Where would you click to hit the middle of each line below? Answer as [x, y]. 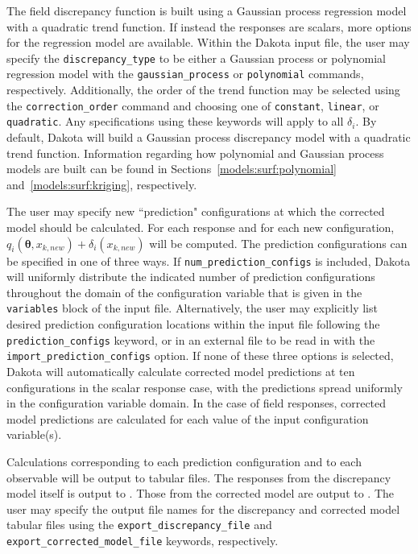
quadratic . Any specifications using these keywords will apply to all [175, 121]
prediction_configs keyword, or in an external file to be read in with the [191, 339]
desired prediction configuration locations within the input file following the [193, 324]
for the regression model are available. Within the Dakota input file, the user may [208, 42]
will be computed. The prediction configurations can [278, 243]
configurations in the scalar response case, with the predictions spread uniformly [205, 387]
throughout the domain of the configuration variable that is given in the [184, 292]
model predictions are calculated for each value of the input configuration [188, 418]
